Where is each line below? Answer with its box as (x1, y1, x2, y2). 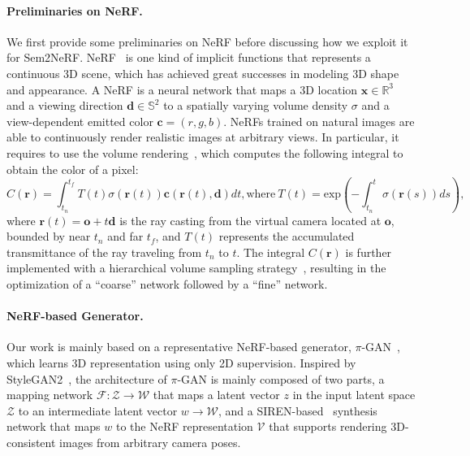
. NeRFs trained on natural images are (223, 112, 415, 129)
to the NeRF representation (115, 418, 253, 435)
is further (345, 243, 392, 260)
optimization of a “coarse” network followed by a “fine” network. (6, 275, 328, 292)
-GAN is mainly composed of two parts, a (177, 370, 385, 387)
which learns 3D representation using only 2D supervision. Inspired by (6, 354, 356, 371)
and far (107, 228, 144, 245)
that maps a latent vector (153, 386, 280, 403)
